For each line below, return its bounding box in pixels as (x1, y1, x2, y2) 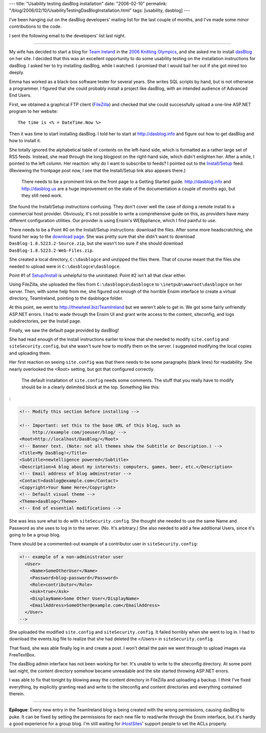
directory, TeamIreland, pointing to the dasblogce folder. (9, 295, 123, 301)
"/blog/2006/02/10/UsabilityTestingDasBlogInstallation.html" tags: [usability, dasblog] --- (9, 7, 190, 13)
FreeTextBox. (9, 652, 36, 658)
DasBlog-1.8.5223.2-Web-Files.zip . (9, 247, 94, 253)
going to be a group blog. (9, 532, 61, 538)
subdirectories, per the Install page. (9, 318, 81, 324)
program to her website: (9, 109, 58, 115)
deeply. (9, 70, 25, 76)
